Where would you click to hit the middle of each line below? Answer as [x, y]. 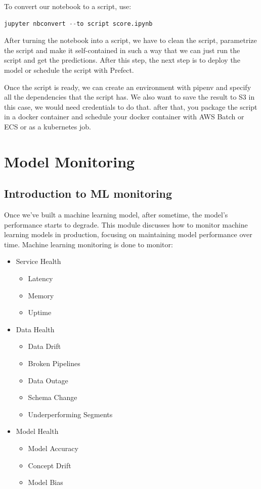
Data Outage [48, 380]
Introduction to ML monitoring [88, 193]
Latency [40, 278]
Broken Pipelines [54, 363]
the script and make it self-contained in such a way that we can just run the [122, 50]
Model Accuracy [53, 448]
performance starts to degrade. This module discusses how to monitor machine [126, 224]
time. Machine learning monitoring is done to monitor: [89, 244]
